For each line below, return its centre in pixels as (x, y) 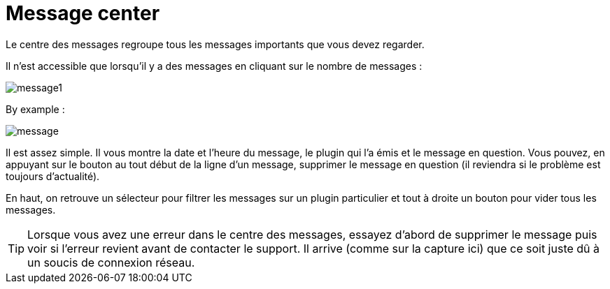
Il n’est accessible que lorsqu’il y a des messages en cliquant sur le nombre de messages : (214, 66)
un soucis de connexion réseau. (111, 262)
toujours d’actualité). (53, 176)
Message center (83, 13)
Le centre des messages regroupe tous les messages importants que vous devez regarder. (215, 44)
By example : (35, 109)
